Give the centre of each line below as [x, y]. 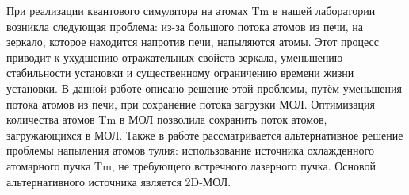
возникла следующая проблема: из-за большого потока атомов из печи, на [185, 26]
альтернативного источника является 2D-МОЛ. [119, 181]
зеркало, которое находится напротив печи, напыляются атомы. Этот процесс [193, 42]
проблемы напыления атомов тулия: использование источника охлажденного [190, 150]
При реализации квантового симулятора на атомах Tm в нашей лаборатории [191, 10]
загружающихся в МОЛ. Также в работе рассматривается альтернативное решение [205, 134]
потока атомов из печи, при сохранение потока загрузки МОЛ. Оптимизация [191, 103]
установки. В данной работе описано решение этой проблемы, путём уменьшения [204, 88]
